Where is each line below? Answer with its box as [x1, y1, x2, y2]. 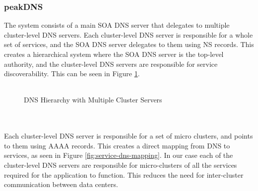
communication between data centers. [4, 179, 118, 190]
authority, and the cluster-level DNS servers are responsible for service [4, 58, 218, 69]
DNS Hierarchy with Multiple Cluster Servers [24, 95, 162, 105]
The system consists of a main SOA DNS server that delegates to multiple [4, 20, 230, 30]
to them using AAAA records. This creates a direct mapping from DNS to [4, 140, 230, 150]
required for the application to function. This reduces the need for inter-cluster [4, 169, 244, 180]
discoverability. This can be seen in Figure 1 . [4, 68, 140, 79]
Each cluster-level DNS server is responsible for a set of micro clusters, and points [4, 131, 253, 141]
